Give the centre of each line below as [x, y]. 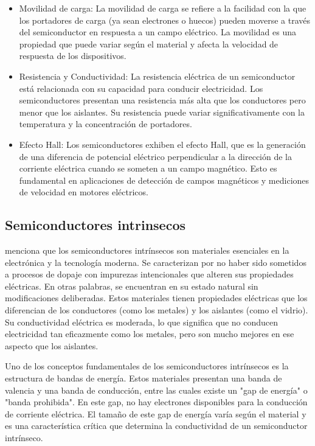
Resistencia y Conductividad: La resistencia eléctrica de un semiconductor [157, 76]
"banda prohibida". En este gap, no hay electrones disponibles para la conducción [156, 402]
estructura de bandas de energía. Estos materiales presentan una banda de [144, 378]
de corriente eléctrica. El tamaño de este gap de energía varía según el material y [156, 413]
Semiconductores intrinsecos [95, 225]
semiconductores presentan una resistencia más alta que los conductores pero [162, 100]
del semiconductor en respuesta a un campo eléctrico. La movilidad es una [157, 32]
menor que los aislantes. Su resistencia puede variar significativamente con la [162, 112]
